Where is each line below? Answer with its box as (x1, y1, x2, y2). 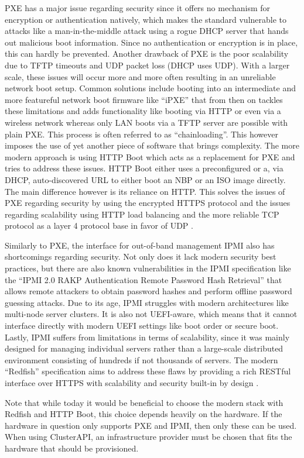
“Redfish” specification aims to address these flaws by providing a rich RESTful (5, 365, 291, 377)
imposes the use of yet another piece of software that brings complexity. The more (5, 139, 299, 151)
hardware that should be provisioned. (5, 442, 139, 454)
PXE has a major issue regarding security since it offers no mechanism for (5, 2, 271, 13)
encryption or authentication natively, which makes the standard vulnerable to (5, 13, 287, 25)
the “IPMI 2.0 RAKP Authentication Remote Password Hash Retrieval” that (5, 273, 282, 285)
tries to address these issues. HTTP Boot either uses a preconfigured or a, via (5, 162, 283, 174)
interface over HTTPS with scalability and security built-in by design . (5, 377, 259, 388)
